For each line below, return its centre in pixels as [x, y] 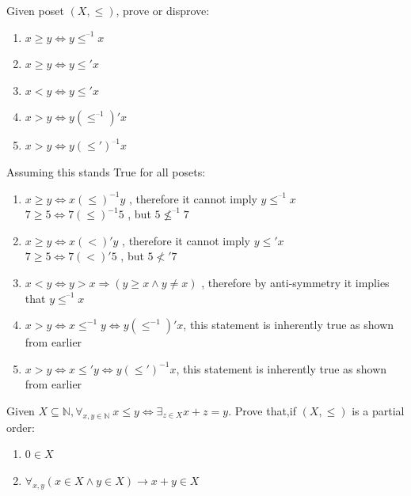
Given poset [35, 10]
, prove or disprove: [163, 10]
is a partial [378, 410]
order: [21, 427]
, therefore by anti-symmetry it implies [295, 282]
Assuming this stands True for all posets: [106, 171]
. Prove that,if [262, 410]
